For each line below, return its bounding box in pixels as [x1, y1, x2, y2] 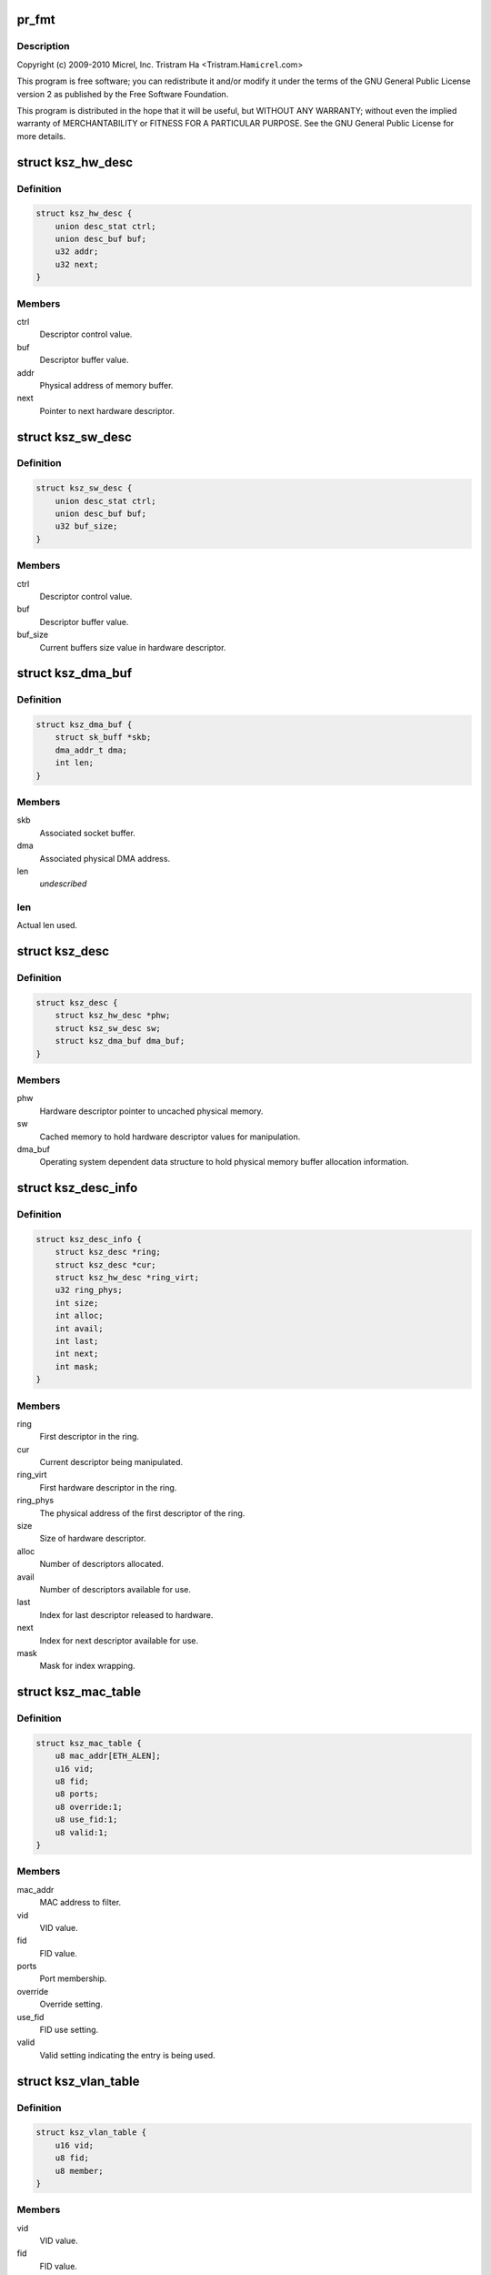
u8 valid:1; [55, 1827, 109, 1837]
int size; [55, 1298, 99, 1308]
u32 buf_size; [55, 521, 118, 531]
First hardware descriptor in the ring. [39, 1481, 177, 1492]
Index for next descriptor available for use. [39, 1634, 199, 1646]
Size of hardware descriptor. [39, 1533, 146, 1544]
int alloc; [55, 1310, 104, 1321]
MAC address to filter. [39, 1897, 122, 1908]
